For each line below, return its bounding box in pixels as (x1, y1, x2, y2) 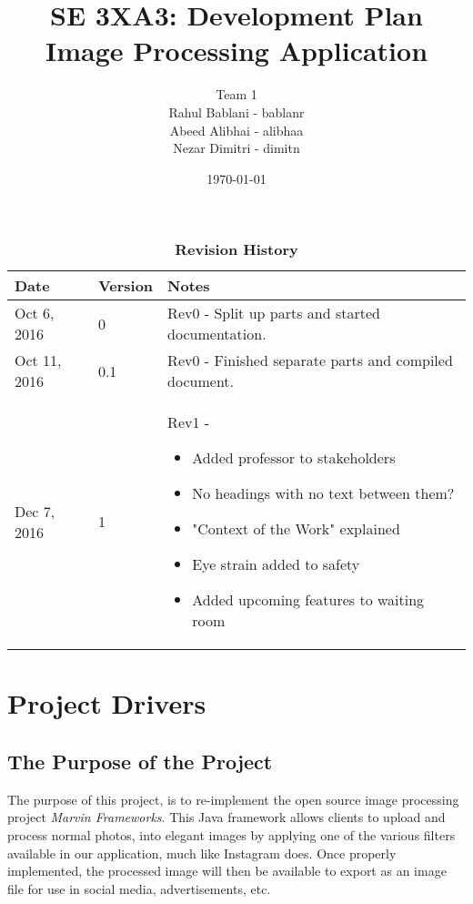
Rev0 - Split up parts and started (167, 302, 380, 324)
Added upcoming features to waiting (192, 589, 425, 611)
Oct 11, (15, 350, 62, 371)
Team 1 (216, 85, 257, 104)
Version (97, 275, 154, 297)
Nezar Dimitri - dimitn (173, 138, 300, 157)
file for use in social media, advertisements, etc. (7, 879, 271, 898)
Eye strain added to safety (192, 554, 360, 575)
